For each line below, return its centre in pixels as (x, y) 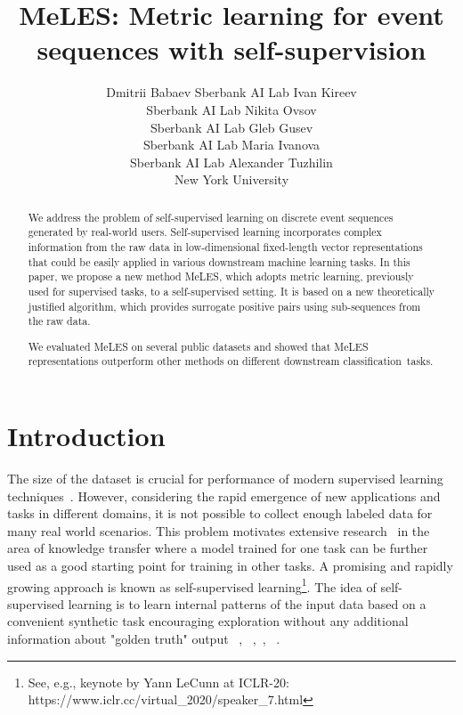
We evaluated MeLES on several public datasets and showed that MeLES (198, 346)
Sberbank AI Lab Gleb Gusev (231, 127)
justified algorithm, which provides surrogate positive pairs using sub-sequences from (224, 306)
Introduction (86, 436)
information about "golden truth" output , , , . (144, 639)
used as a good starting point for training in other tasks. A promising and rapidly (230, 566)
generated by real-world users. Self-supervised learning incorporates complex (205, 232)
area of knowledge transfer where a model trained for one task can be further (218, 548)
